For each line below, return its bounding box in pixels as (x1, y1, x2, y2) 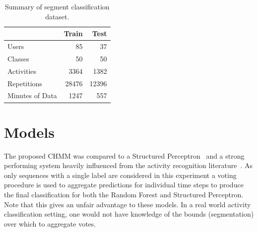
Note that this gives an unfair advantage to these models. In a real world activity (4, 199, 251, 209)
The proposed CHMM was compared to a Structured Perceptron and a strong (4, 150, 245, 161)
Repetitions (7, 78, 42, 88)
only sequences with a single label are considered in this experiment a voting (4, 170, 237, 180)
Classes (7, 53, 29, 63)
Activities (7, 65, 37, 76)
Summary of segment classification (4, 1, 110, 11)
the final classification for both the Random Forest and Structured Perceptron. (4, 189, 244, 199)
